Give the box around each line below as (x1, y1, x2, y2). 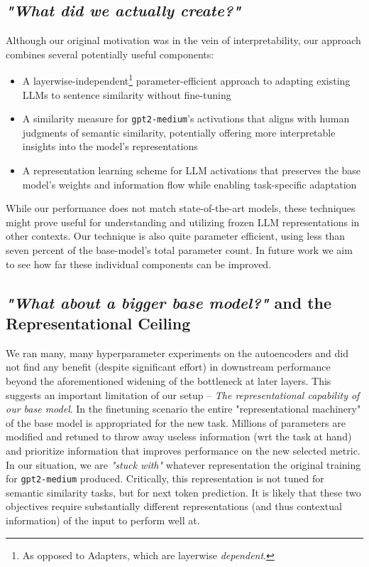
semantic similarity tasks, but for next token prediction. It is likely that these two (6, 484, 361, 499)
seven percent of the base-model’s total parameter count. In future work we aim (6, 243, 353, 258)
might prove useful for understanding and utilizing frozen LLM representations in (6, 214, 360, 229)
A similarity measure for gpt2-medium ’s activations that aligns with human (22, 111, 350, 126)
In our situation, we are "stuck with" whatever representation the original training (6, 457, 361, 472)
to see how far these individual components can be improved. (6, 256, 272, 271)
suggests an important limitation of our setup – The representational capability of (6, 387, 360, 402)
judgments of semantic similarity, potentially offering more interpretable (22, 124, 336, 139)
